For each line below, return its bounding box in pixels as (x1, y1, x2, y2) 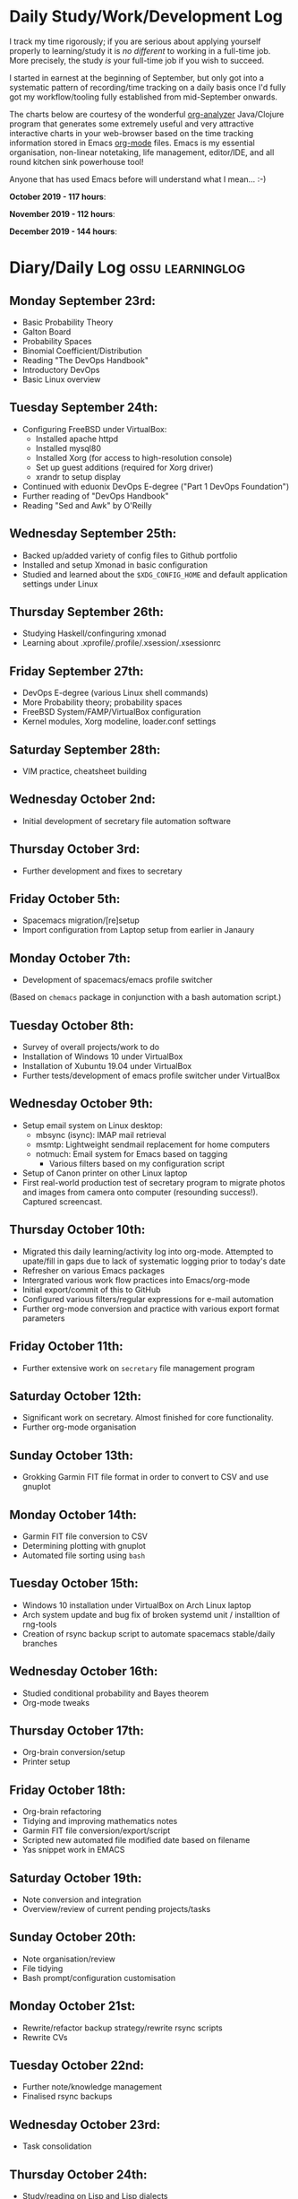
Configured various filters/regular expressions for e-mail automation (21, 1293, 275, 1304)
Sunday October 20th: (9, 1930, 137, 1945)
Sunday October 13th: (9, 1447, 134, 1463)
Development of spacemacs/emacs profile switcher (21, 975, 213, 986)
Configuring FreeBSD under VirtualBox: (21, 423, 167, 434)
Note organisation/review (21, 1953, 116, 1964)
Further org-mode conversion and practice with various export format (21, 1303, 280, 1314)
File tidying (21, 1962, 64, 1974)
